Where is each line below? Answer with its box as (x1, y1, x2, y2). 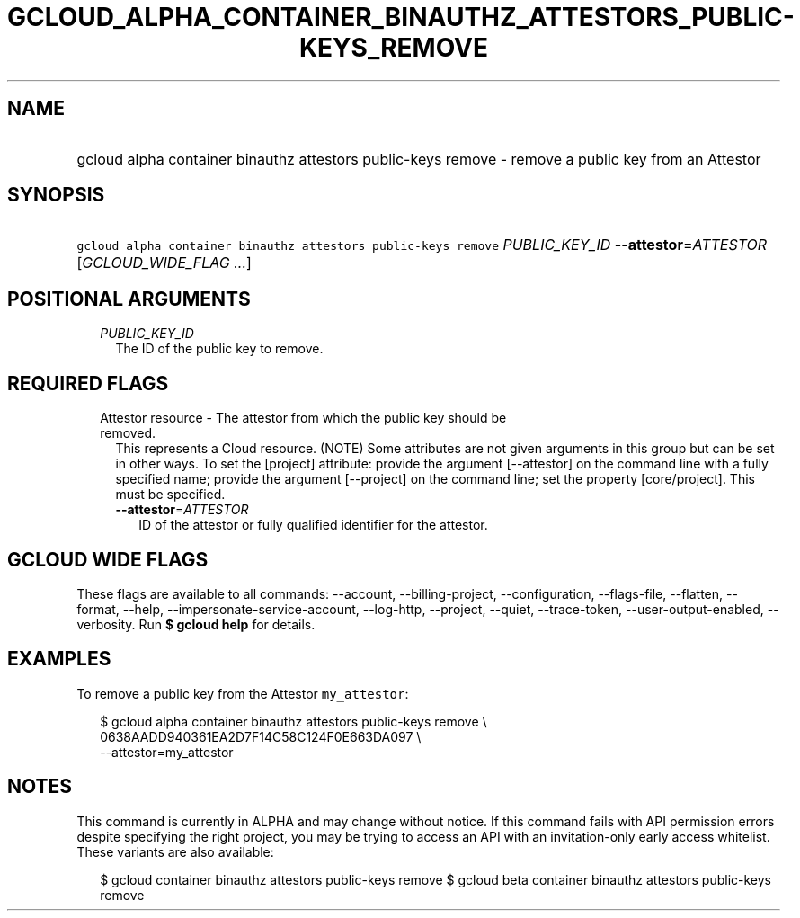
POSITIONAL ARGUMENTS (7, 287, 251, 310)
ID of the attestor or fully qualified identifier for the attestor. (138, 517, 488, 533)
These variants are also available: (76, 843, 274, 860)
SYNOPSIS (7, 183, 105, 207)
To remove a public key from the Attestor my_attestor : (76, 685, 409, 701)
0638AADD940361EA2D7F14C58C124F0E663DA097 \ (100, 728, 422, 744)
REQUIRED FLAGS (7, 371, 169, 395)
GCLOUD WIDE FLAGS (7, 548, 209, 571)
